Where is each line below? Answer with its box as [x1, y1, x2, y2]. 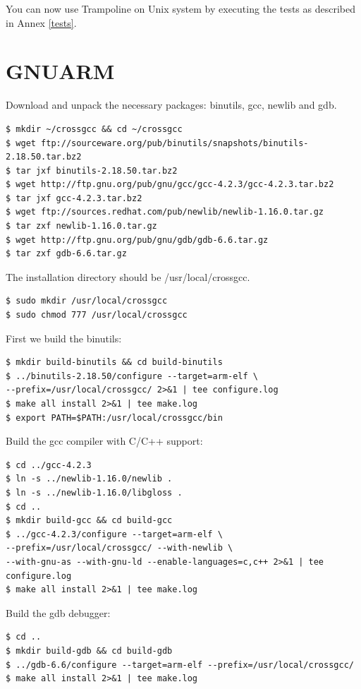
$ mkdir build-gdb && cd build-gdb [6, 645, 173, 656]
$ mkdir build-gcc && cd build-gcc [6, 515, 173, 526]
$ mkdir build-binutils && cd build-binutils [6, 357, 223, 368]
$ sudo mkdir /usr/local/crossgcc [6, 296, 168, 306]
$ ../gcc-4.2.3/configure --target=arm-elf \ [6, 529, 223, 539]
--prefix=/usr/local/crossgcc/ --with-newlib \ [6, 543, 233, 553]
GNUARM [6, 56, 115, 85]
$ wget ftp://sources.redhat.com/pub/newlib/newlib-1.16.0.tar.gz [6, 207, 324, 217]
